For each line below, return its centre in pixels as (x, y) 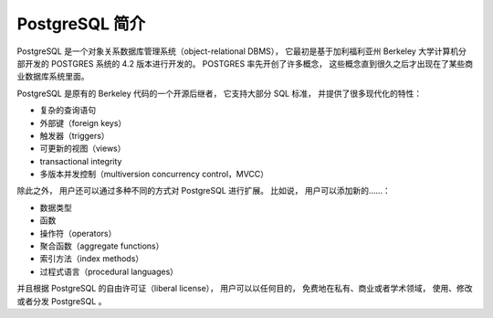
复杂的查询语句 (68, 111)
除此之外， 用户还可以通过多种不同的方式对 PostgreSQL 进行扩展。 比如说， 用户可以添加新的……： (204, 191)
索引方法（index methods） (92, 259)
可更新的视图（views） (83, 148)
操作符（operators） (78, 233)
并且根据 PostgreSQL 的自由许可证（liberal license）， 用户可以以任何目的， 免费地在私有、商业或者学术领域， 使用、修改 (245, 289)
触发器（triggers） (74, 135)
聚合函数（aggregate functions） (102, 246)
